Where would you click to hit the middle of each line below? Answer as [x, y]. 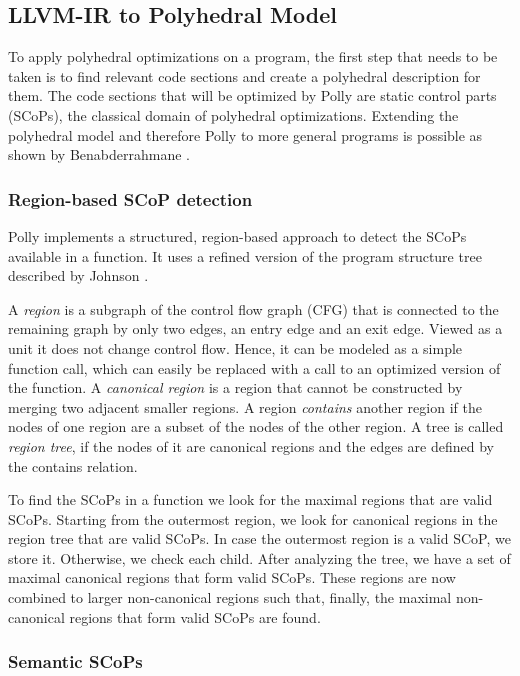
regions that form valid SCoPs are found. [195, 616]
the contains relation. [73, 465]
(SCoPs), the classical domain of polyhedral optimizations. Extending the [233, 114]
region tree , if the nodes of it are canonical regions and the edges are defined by [251, 445]
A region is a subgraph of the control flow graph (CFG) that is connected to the [253, 308]
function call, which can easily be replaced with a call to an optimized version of [254, 367]
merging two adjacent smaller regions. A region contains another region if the [245, 406]
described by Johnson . [78, 275]
